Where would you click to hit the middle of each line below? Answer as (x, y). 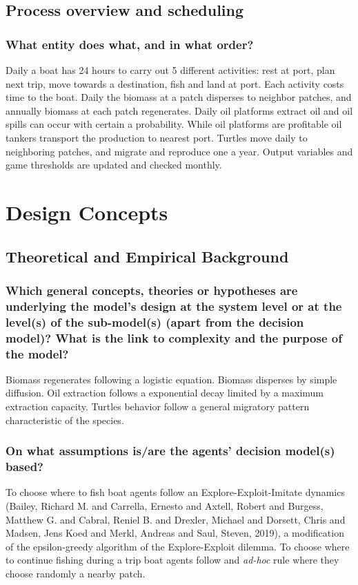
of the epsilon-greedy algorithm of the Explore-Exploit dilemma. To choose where (178, 546)
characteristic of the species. (65, 420)
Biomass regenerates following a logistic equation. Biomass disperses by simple (171, 379)
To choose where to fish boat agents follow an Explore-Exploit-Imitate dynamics (175, 492)
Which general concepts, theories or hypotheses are (152, 290)
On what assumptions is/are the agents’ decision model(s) (170, 451)
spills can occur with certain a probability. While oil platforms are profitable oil (174, 124)
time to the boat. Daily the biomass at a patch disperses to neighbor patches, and (179, 97)
